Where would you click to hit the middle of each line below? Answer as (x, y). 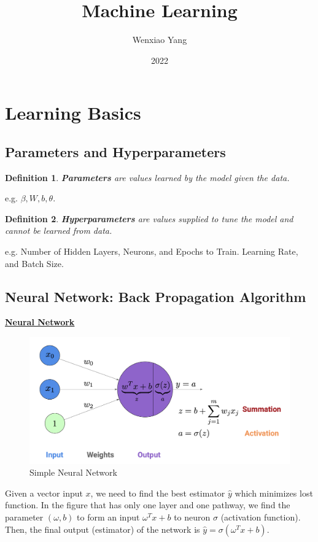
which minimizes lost (274, 493)
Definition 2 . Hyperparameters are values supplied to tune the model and (149, 218)
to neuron (192, 517)
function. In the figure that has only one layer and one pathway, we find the (148, 505)
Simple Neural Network (73, 472)
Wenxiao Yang (160, 40)
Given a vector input (44, 493)
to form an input (108, 517)
